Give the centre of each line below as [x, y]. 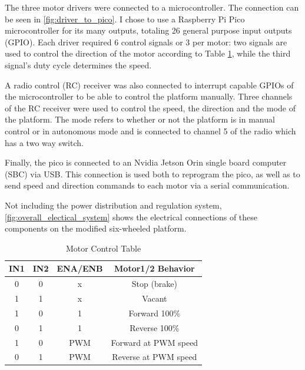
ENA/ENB [80, 268]
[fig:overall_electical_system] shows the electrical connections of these [131, 217]
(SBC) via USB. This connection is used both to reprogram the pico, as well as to [152, 174]
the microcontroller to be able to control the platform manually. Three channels [149, 96]
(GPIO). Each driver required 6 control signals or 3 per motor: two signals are [146, 42]
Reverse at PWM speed [155, 357]
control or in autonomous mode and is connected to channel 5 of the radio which [150, 131]
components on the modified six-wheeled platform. [96, 228]
